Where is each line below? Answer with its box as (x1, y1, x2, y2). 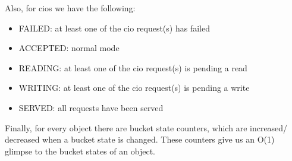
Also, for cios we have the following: (5, 2, 136, 14)
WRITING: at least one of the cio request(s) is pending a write (18, 81, 250, 94)
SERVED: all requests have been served (18, 101, 164, 113)
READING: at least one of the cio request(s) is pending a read (18, 61, 247, 74)
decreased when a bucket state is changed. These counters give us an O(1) (5, 133, 275, 146)
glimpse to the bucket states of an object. (5, 144, 155, 157)
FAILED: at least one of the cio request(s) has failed (18, 21, 210, 34)
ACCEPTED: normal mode (18, 42, 120, 54)
